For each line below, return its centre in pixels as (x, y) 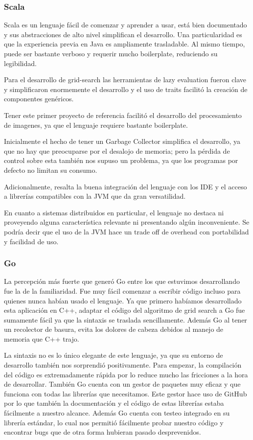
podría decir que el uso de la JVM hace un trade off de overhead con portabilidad (126, 231)
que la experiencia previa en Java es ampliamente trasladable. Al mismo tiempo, (125, 44)
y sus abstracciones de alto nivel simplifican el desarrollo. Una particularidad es (123, 34)
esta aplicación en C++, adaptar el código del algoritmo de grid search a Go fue (125, 310)
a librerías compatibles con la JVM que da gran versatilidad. (95, 196)
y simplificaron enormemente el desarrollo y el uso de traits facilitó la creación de (126, 89)
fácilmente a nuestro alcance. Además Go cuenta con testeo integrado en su (117, 413)
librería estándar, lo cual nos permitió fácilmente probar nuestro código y (114, 422)
